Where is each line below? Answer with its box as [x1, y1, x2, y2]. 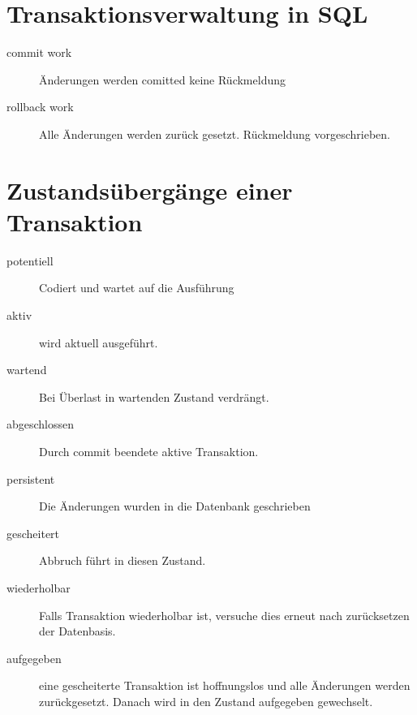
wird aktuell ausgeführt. [39, 334, 158, 351]
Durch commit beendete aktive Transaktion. [39, 442, 259, 459]
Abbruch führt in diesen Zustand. [39, 552, 206, 569]
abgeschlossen [6, 416, 75, 433]
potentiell [6, 252, 54, 269]
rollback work [6, 98, 74, 115]
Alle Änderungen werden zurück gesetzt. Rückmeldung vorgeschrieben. [39, 125, 390, 142]
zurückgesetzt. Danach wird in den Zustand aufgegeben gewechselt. [39, 692, 373, 709]
